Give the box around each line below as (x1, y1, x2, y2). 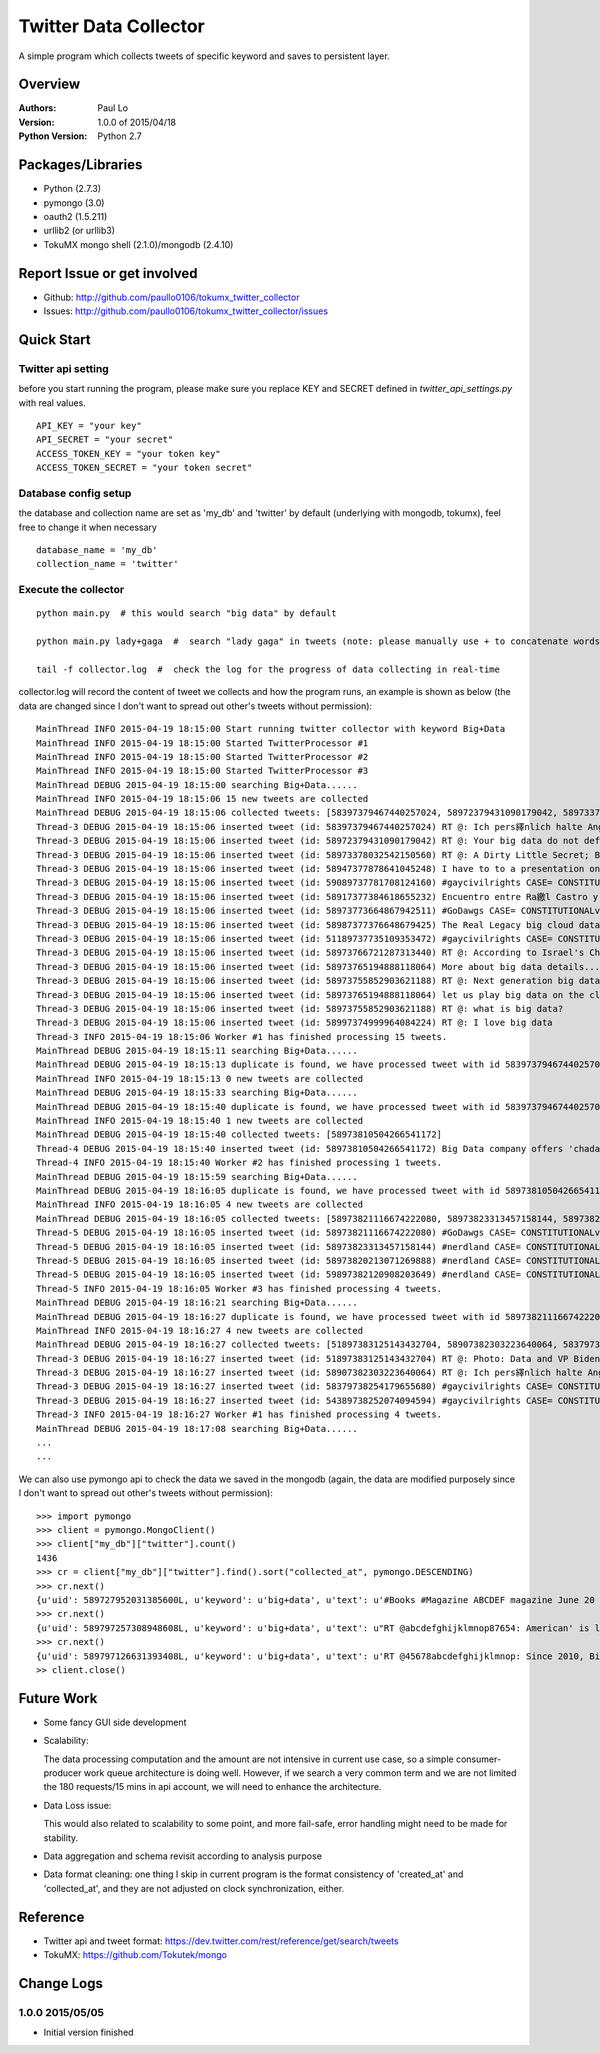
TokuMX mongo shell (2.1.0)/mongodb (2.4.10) (43, 238, 234, 250)
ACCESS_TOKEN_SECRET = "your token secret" (36, 462, 253, 474)
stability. (43, 1831, 79, 1844)
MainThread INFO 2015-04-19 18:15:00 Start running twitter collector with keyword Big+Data (36, 723, 506, 735)
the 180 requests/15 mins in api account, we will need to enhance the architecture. (43, 1781, 382, 1793)
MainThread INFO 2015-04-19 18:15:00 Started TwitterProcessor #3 (36, 765, 369, 777)
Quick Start (18, 331, 91, 348)
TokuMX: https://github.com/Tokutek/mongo (43, 1949, 227, 1960)
